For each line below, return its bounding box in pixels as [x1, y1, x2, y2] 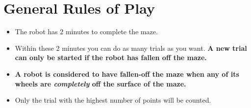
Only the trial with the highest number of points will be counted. [15, 95, 211, 105]
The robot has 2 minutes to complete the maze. [15, 26, 158, 37]
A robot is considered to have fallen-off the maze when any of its [15, 68, 239, 79]
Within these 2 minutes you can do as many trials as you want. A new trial [15, 43, 247, 53]
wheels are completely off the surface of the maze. [15, 78, 186, 88]
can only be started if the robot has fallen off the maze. [15, 52, 207, 63]
